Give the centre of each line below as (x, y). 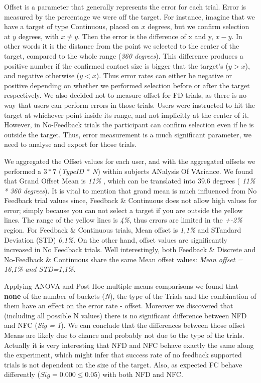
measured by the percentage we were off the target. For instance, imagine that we (129, 16)
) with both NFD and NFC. (140, 374)
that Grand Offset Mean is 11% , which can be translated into (100, 181)
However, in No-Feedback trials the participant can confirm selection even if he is (129, 125)
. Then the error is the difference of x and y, (146, 36)
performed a (23, 171)
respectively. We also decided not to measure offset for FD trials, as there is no (125, 95)
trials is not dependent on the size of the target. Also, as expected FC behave (123, 364)
